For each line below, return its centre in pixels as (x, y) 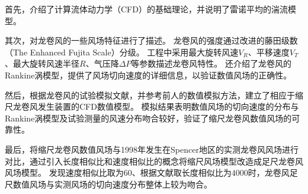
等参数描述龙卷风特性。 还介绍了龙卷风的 (211, 63)
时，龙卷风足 (273, 172)
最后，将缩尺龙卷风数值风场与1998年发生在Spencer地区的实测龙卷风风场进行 (152, 149)
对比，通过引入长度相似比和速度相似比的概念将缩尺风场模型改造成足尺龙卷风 (154, 161)
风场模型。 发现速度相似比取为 (64, 172)
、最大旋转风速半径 (42, 63)
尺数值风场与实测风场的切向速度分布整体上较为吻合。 (108, 184)
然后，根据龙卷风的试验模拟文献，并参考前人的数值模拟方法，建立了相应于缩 (154, 95)
